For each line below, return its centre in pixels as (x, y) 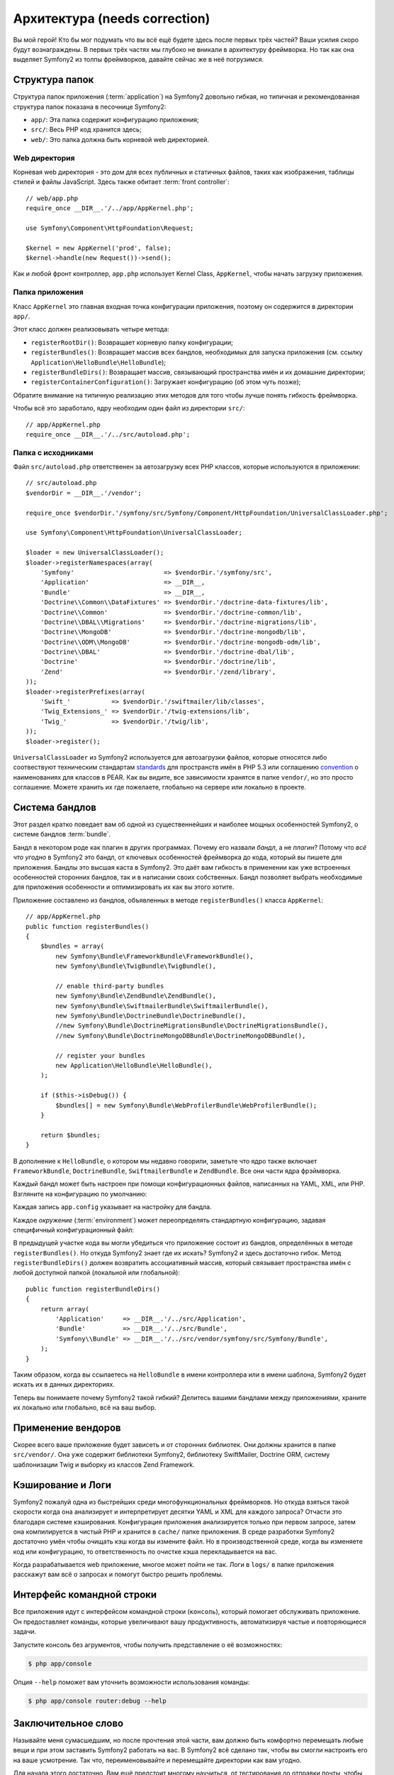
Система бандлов (55, 807)
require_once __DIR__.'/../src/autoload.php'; (108, 434)
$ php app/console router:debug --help (97, 1701)
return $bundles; (70, 1135)
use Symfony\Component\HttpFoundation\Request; (110, 228)
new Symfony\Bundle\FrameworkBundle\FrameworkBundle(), (155, 956)
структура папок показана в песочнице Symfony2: (90, 106)
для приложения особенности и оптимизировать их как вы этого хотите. (124, 887)
